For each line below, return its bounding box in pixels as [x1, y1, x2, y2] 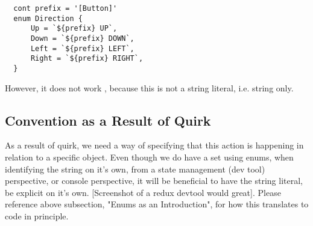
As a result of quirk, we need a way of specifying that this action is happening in [5, 139, 304, 151]
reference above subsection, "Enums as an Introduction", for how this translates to [5, 198, 309, 210]
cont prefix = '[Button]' [13, 4, 118, 13]
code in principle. [5, 209, 69, 222]
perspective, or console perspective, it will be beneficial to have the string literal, [5, 174, 303, 187]
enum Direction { [13, 14, 83, 23]
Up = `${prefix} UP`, [30, 24, 118, 33]
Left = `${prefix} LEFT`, [30, 44, 134, 53]
